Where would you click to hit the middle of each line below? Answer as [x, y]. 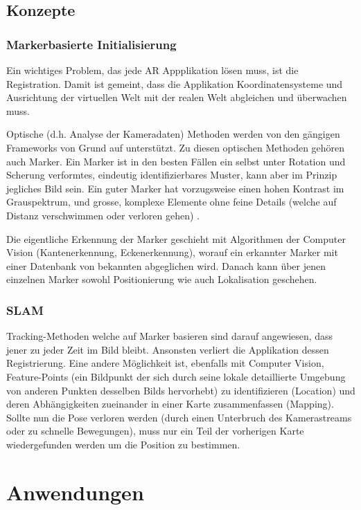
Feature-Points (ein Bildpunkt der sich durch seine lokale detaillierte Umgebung [176, 376]
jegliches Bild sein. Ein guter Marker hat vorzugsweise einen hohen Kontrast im [175, 188]
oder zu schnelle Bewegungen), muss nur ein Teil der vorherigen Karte [155, 431]
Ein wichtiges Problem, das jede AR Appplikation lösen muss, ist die [152, 70]
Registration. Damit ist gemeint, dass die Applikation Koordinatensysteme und [175, 83]
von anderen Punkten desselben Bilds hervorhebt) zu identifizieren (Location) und [181, 390]
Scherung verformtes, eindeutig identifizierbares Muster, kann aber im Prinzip [172, 175]
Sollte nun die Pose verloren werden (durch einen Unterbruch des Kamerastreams [179, 417]
